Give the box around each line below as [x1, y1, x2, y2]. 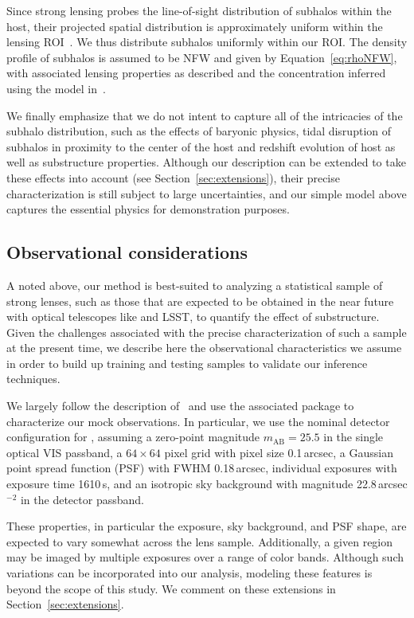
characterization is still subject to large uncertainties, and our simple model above [6, 185, 407, 201]
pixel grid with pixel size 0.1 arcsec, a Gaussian [164, 444, 393, 460]
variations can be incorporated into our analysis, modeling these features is [6, 565, 373, 581]
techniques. [6, 370, 61, 387]
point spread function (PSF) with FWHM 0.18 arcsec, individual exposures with [6, 460, 397, 476]
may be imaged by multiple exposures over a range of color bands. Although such [6, 549, 404, 565]
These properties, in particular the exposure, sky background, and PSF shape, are [6, 518, 407, 534]
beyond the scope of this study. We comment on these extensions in [6, 580, 336, 596]
